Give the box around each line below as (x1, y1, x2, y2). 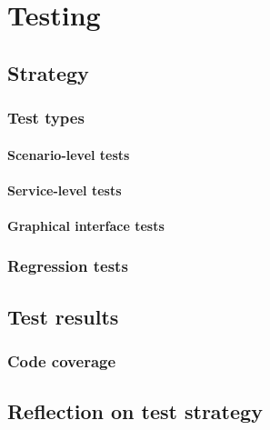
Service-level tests (7, 180, 122, 199)
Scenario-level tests (7, 145, 130, 164)
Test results (7, 302, 119, 330)
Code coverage (7, 350, 116, 373)
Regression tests (7, 255, 128, 277)
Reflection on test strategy (7, 397, 263, 425)
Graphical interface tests (7, 215, 165, 235)
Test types (7, 106, 85, 129)
